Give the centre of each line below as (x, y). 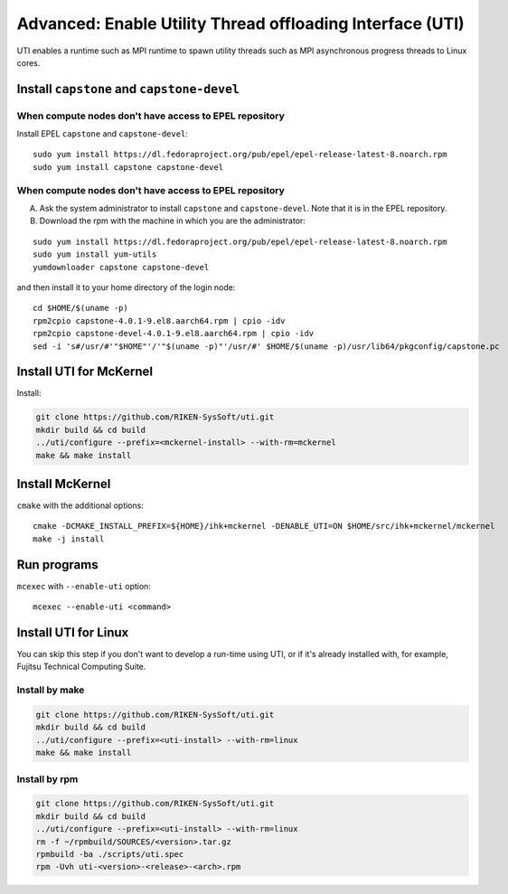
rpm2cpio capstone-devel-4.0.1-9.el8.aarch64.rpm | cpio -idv (174, 334)
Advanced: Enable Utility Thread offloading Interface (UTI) (240, 24)
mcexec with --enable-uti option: (84, 586)
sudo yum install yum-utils (95, 254)
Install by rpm (47, 779)
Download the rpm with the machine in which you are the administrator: (173, 221)
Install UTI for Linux (73, 632)
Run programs (57, 565)
